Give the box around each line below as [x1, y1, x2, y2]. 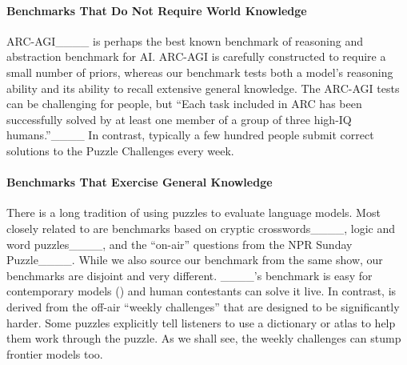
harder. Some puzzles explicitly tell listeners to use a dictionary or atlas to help [6, 314, 396, 331]
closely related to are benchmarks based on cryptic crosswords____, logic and [6, 219, 395, 236]
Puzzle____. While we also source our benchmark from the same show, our [6, 251, 383, 268]
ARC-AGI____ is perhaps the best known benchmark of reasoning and [6, 32, 363, 49]
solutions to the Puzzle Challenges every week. [6, 142, 234, 158]
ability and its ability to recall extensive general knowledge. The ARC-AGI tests [6, 79, 400, 96]
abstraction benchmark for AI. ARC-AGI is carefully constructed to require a [6, 48, 386, 65]
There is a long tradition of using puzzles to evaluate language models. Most [6, 204, 381, 221]
